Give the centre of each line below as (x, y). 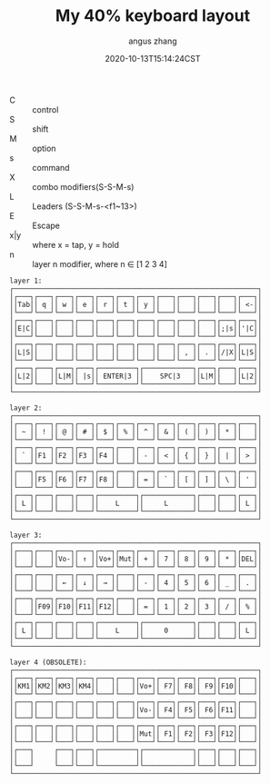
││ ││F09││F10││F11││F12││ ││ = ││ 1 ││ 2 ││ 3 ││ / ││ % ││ (135, 606)
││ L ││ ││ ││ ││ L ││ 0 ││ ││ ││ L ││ (135, 630)
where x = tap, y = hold (76, 244)
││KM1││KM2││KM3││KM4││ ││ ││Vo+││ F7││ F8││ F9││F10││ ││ (135, 686)
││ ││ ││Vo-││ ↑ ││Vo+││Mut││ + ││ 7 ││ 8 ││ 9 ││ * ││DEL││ (135, 559)
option (44, 148)
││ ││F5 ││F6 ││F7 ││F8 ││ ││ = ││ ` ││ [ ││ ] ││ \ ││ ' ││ (135, 479)
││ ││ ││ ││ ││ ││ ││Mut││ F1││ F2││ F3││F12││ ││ (135, 734)
